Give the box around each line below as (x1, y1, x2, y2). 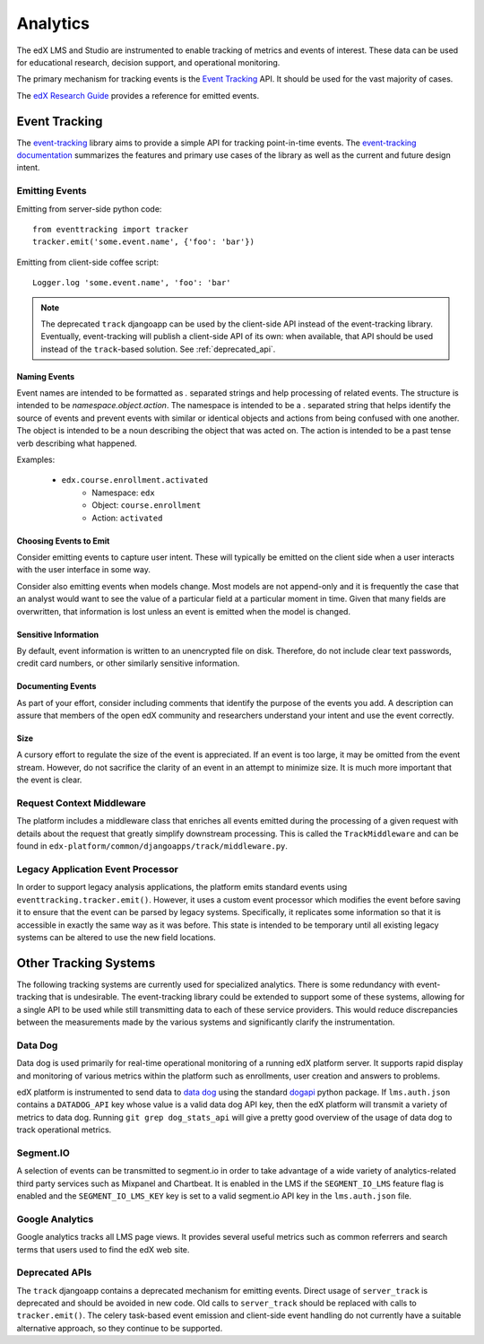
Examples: (16, 454, 56, 466)
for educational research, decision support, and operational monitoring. (16, 57, 281, 67)
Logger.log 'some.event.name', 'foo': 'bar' (32, 278, 232, 288)
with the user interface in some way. (16, 564, 151, 575)
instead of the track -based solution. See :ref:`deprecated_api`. (40, 344, 276, 354)
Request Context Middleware (16, 797, 147, 809)
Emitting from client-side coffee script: (16, 257, 160, 267)
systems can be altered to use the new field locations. (16, 931, 217, 942)
